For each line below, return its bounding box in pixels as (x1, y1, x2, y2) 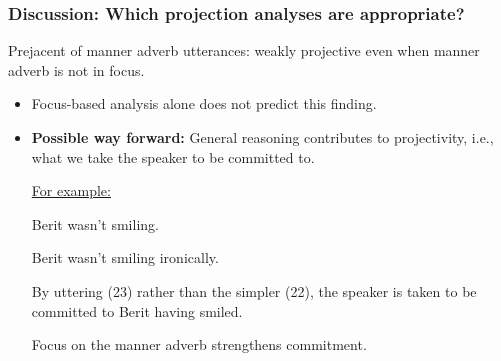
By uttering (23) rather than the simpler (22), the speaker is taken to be (31, 280, 477, 301)
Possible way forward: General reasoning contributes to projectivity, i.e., (31, 127, 494, 147)
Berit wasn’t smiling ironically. (31, 247, 219, 268)
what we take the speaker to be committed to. (31, 146, 315, 167)
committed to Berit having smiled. (31, 300, 243, 321)
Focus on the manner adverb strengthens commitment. (31, 334, 367, 355)
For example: (31, 180, 111, 201)
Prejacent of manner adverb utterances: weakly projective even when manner (8, 40, 480, 61)
